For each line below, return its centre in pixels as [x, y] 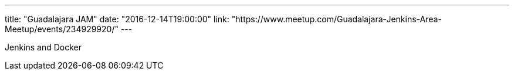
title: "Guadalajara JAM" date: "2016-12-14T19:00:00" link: [117, 19]
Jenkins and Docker [43, 47]
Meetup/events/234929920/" [62, 29]
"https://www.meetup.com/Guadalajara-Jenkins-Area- [337, 19]
